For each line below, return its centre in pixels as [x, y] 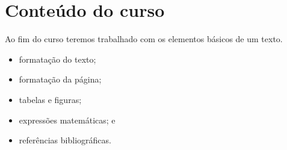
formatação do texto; [57, 59]
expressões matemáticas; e [67, 120]
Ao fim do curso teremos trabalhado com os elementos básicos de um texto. [144, 39]
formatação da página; [60, 79]
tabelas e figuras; [50, 99]
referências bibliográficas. [65, 140]
